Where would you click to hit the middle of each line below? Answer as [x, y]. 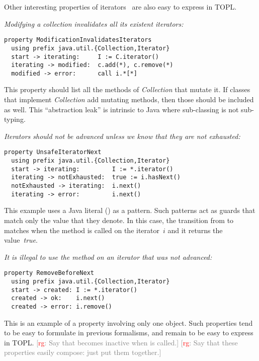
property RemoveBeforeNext [49, 273]
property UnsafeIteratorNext [53, 152]
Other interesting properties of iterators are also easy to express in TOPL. [120, 7]
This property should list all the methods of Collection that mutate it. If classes [127, 89]
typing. [15, 119]
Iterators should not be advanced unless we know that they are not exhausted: [122, 136]
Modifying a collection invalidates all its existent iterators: [94, 23]
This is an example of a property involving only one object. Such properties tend [128, 322]
